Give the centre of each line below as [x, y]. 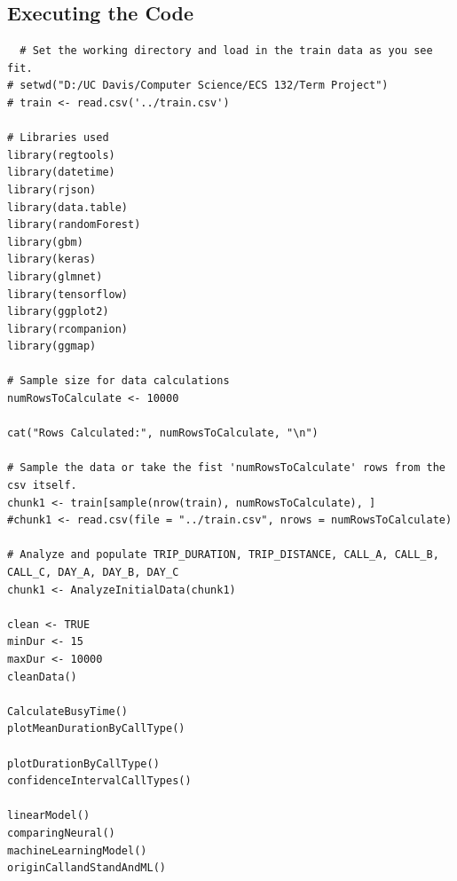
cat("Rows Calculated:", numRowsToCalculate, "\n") [163, 433]
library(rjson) [52, 189]
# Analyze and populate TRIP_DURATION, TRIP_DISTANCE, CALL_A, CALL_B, [223, 555]
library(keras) [52, 260]
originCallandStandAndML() [87, 868]
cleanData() [42, 676]
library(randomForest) [74, 225]
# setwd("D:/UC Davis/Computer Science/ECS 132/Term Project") [198, 86]
